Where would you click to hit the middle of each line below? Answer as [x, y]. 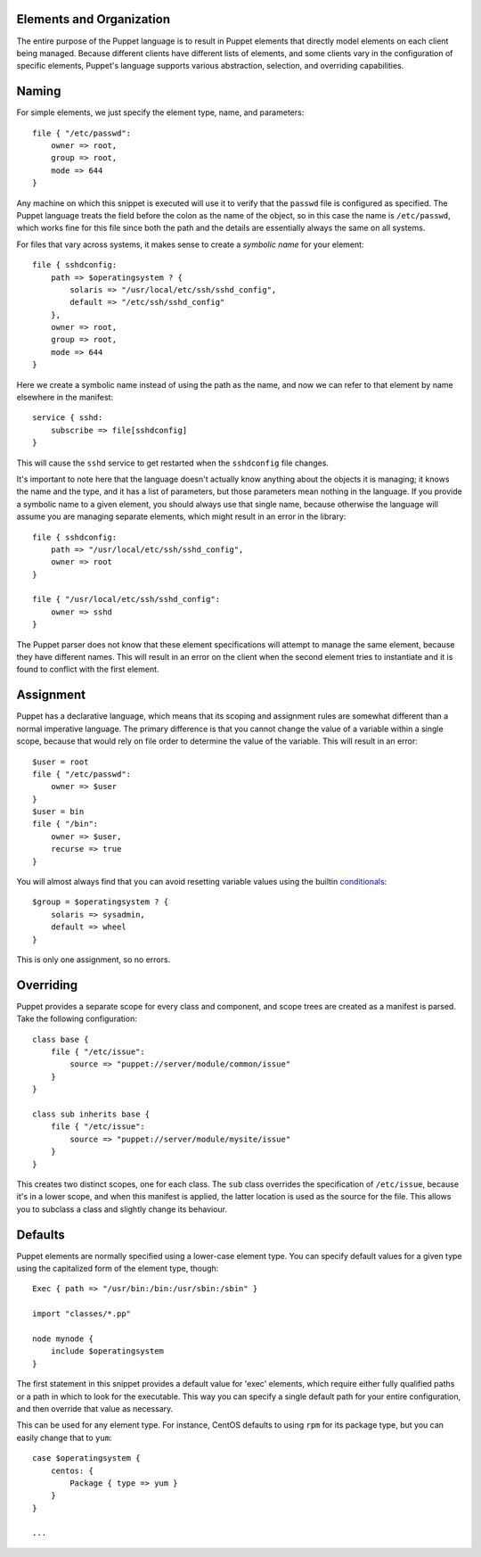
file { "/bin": [65, 824]
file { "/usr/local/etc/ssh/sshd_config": [126, 599]
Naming [39, 91]
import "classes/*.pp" [82, 1314]
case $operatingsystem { [86, 1458]
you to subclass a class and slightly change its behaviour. [122, 1209]
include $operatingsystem [107, 1351]
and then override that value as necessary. [95, 1408]
